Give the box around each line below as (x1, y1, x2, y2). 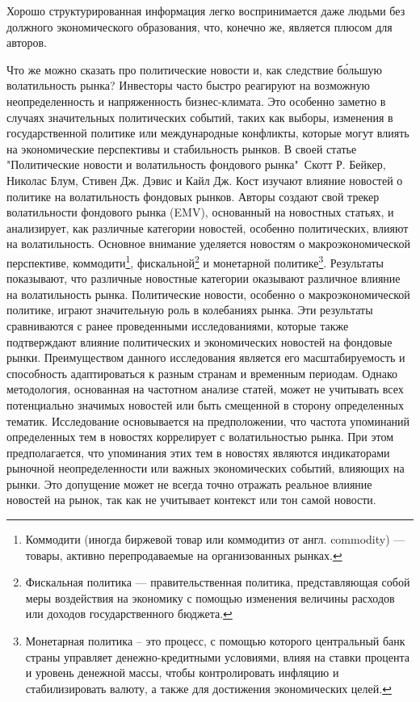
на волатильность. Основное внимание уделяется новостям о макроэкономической (6, 235, 410, 252)
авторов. (6, 34, 47, 51)
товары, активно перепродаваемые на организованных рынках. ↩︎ (25, 546, 342, 563)
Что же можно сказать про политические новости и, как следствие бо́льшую (6, 61, 382, 78)
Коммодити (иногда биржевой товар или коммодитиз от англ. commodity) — (25, 531, 405, 548)
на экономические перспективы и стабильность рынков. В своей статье (6, 140, 357, 157)
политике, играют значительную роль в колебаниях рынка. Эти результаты (6, 301, 373, 318)
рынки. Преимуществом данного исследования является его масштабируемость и (6, 349, 405, 366)
